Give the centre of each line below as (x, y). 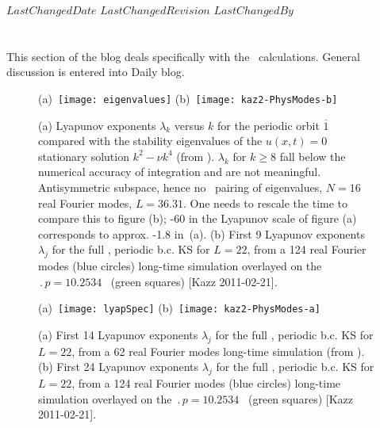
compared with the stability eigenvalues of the (150, 141)
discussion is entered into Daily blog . (96, 72)
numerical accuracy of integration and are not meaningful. (180, 172)
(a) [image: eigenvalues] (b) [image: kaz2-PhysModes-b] (188, 98)
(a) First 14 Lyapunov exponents (118, 335)
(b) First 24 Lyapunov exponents (119, 367)
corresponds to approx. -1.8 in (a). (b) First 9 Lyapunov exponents (202, 233)
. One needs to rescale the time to (266, 203)
